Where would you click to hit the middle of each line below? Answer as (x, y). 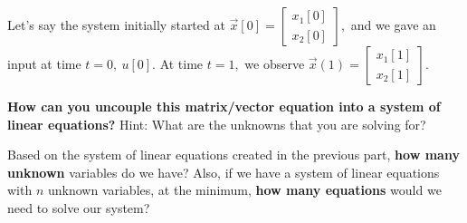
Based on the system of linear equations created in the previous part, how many (233, 155)
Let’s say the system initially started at (116, 24)
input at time (44, 63)
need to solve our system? (79, 207)
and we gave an (393, 24)
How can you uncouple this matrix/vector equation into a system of (224, 106)
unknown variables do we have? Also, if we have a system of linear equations (224, 172)
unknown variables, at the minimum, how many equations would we (244, 190)
